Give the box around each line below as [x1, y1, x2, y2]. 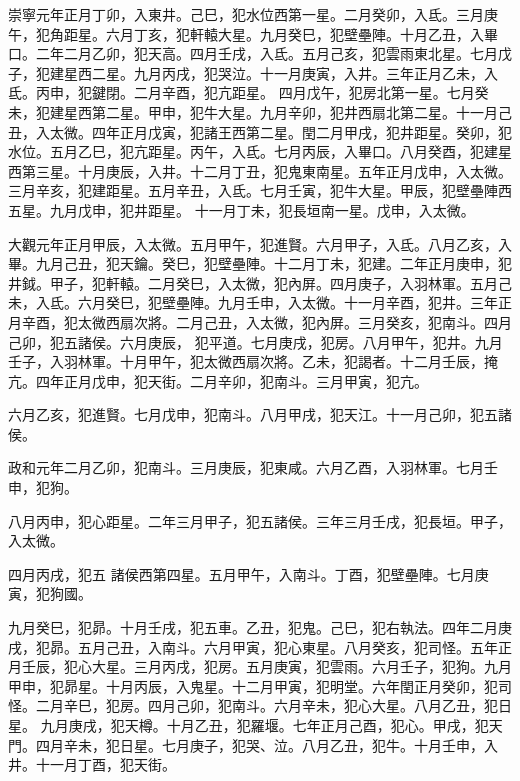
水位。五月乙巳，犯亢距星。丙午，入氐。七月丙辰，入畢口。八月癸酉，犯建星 [8, 141, 512, 162]
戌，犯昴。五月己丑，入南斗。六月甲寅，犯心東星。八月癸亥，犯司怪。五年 [8, 636, 498, 657]
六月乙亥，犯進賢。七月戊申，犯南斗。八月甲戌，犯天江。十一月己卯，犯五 [8, 404, 498, 425]
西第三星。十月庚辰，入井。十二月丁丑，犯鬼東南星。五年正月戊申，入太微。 [8, 160, 512, 181]
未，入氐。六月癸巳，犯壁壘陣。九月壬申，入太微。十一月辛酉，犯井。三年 [8, 292, 498, 313]
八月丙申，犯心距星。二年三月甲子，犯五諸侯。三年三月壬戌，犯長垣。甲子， [8, 510, 512, 531]
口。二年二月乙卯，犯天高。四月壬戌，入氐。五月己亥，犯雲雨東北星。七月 [8, 43, 498, 64]
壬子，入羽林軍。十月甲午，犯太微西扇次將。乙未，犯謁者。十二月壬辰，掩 [8, 351, 498, 372]
